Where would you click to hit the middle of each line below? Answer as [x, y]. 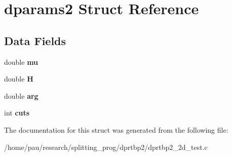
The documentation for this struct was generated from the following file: [116, 129]
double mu [21, 62]
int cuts [17, 113]
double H [19, 79]
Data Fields [35, 40]
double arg [21, 95]
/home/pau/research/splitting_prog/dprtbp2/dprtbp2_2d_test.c [106, 147]
